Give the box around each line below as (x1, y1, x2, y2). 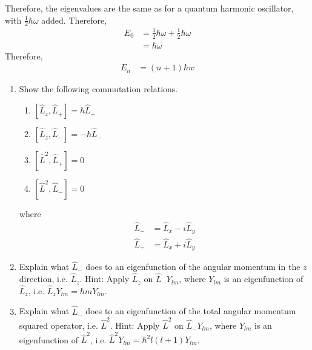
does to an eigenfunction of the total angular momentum (85, 305, 296, 317)
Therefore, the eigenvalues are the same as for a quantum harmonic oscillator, (5, 2, 294, 14)
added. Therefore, (41, 13, 107, 26)
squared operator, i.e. (19, 319, 98, 332)
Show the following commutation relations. (19, 82, 178, 95)
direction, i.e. (19, 272, 68, 285)
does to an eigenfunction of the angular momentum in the (85, 260, 300, 273)
